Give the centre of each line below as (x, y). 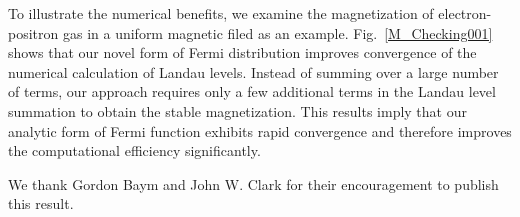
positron (33, 32)
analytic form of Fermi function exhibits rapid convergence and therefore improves (260, 130)
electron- (465, 13)
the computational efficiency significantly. (134, 150)
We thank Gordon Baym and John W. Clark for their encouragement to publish (253, 183)
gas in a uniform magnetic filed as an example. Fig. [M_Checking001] (277, 32)
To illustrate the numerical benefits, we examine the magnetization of (221, 13)
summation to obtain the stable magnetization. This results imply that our (237, 110)
